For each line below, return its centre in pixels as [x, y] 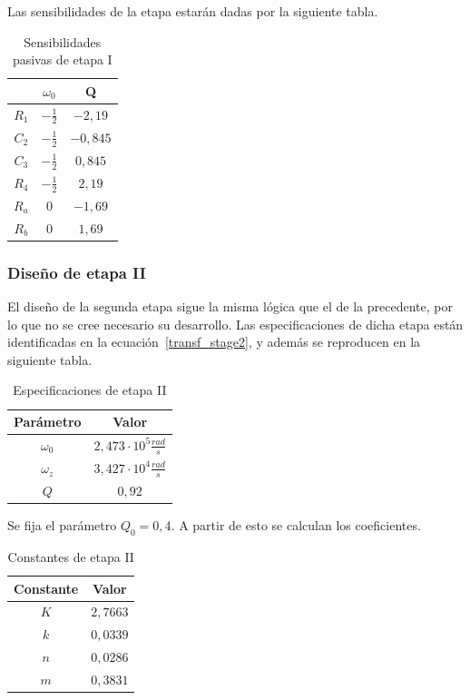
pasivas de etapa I [62, 59]
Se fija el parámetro [62, 525]
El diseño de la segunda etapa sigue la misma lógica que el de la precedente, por [230, 306]
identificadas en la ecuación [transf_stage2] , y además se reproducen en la [214, 342]
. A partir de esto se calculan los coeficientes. [296, 525]
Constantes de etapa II [71, 556]
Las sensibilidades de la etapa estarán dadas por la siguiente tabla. [193, 11]
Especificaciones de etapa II [90, 390]
